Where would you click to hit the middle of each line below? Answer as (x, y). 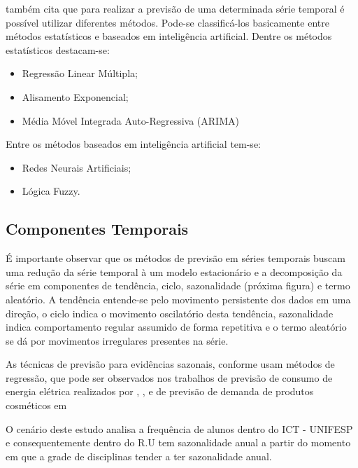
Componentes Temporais (97, 229)
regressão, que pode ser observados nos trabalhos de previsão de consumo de (169, 377)
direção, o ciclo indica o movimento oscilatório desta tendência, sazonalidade (170, 313)
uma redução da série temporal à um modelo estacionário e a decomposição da (174, 271)
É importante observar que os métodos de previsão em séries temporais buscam (176, 258)
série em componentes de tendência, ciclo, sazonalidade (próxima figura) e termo (178, 285)
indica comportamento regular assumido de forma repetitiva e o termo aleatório (176, 327)
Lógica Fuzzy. (51, 191)
